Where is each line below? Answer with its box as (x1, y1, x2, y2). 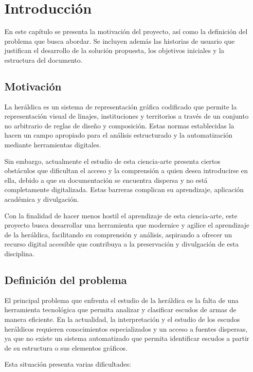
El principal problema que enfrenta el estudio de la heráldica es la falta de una (4, 295, 239, 305)
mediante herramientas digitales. (4, 140, 101, 150)
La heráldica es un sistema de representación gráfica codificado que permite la (4, 101, 237, 111)
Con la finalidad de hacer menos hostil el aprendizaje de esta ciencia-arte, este (4, 210, 237, 220)
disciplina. (4, 248, 35, 259)
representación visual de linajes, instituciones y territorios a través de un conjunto (4, 111, 249, 121)
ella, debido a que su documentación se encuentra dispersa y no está (4, 175, 208, 185)
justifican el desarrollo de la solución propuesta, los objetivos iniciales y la (4, 45, 224, 55)
